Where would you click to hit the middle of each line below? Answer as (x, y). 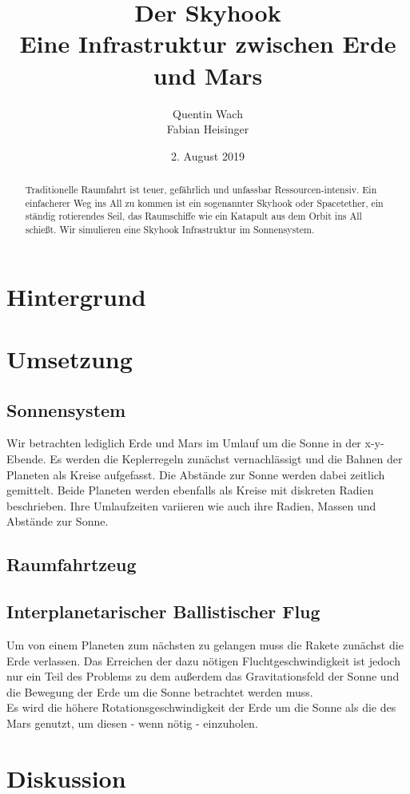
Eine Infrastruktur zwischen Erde (208, 44)
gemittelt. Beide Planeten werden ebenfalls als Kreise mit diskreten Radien (190, 490)
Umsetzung (70, 359)
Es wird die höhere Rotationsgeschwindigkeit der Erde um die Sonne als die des (201, 707)
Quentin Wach (208, 113)
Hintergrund (76, 296)
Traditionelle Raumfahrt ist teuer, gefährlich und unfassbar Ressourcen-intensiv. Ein (201, 190)
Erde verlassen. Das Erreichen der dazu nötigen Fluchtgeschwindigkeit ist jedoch (203, 660)
